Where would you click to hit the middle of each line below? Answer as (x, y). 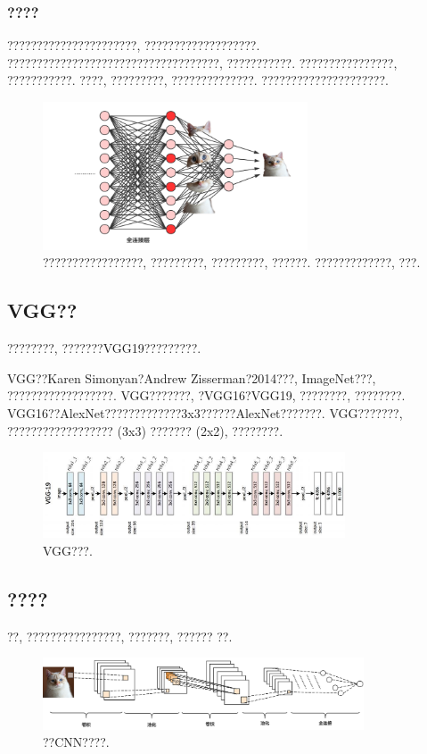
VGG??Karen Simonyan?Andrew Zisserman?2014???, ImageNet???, (192, 377)
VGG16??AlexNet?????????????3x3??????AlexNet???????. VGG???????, (205, 413)
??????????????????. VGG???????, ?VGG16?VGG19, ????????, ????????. (206, 395)
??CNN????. (76, 742)
